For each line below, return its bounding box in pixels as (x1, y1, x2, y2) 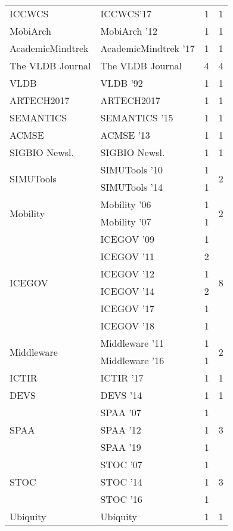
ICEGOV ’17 (100, 301, 155, 315)
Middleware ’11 (100, 336, 164, 350)
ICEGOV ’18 (100, 319, 155, 332)
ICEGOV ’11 (100, 249, 155, 263)
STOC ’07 (100, 457, 142, 471)
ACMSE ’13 (100, 128, 150, 142)
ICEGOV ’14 (100, 284, 155, 298)
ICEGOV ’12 (100, 267, 155, 280)
